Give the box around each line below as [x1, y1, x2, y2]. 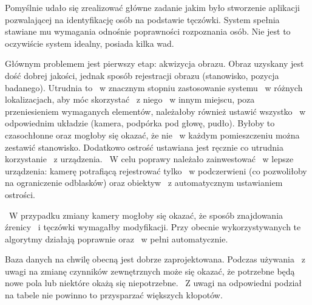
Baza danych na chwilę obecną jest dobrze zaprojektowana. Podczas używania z [5, 253, 305, 266]
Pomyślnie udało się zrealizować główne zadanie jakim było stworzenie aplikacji [5, 1, 300, 13]
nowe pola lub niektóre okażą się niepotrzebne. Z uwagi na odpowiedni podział [5, 276, 302, 289]
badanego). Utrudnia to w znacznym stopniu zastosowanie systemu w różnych [5, 81, 303, 94]
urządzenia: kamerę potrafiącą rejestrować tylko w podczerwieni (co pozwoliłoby [5, 164, 307, 177]
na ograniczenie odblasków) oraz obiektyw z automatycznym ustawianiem [5, 176, 283, 189]
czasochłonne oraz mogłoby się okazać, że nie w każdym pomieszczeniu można [5, 128, 300, 141]
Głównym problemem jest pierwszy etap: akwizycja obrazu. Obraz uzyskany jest [5, 57, 304, 70]
